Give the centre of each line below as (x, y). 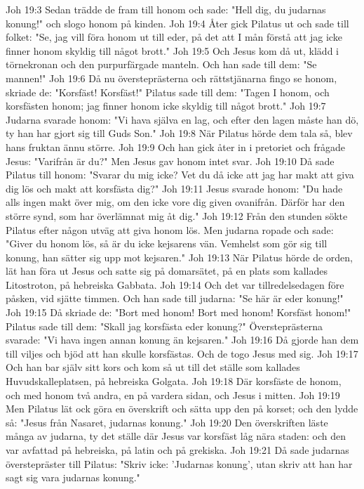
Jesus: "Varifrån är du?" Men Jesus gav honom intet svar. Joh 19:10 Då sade (170, 161)
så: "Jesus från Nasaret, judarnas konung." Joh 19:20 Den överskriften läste (167, 422)
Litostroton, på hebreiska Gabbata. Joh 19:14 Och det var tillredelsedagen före (175, 284)
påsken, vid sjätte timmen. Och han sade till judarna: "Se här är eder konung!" (175, 298)
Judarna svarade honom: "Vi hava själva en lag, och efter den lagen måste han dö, (182, 119)
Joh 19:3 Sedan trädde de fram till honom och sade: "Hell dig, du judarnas (166, 9)
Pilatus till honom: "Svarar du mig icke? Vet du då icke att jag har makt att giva (180, 175)
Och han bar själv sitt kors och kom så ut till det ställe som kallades (153, 367)
